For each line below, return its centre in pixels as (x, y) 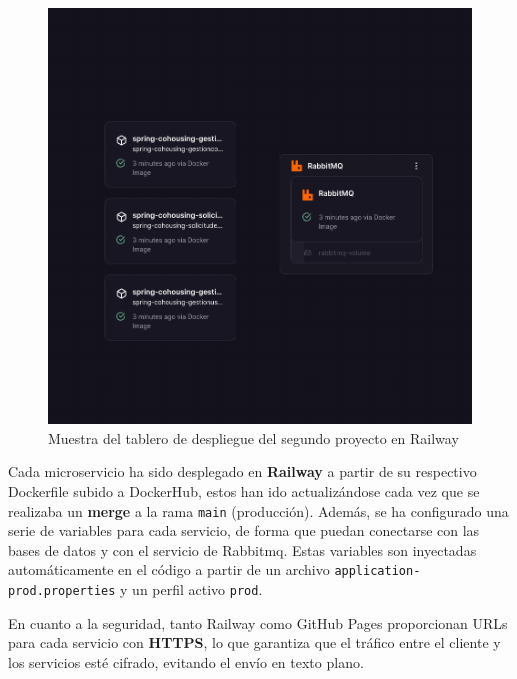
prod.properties (62, 591)
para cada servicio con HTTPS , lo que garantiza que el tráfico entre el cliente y (254, 642)
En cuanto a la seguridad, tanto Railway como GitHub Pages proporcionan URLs (258, 622)
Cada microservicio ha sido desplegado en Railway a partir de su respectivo (242, 471)
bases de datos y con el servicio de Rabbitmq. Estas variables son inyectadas (242, 549)
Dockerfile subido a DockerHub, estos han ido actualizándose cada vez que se (244, 491)
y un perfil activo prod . (191, 589)
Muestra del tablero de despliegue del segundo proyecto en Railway (253, 437)
